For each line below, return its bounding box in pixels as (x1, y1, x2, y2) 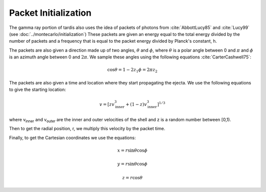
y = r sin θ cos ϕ (117, 161, 148, 167)
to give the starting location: (9, 86, 66, 93)
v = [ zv (99, 102, 115, 108)
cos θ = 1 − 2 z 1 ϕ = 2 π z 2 (107, 67, 158, 74)
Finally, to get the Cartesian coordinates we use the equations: (9, 135, 136, 140)
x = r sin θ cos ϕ (117, 147, 148, 153)
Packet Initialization (9, 7, 92, 18)
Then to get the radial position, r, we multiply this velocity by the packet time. (9, 126, 166, 132)
